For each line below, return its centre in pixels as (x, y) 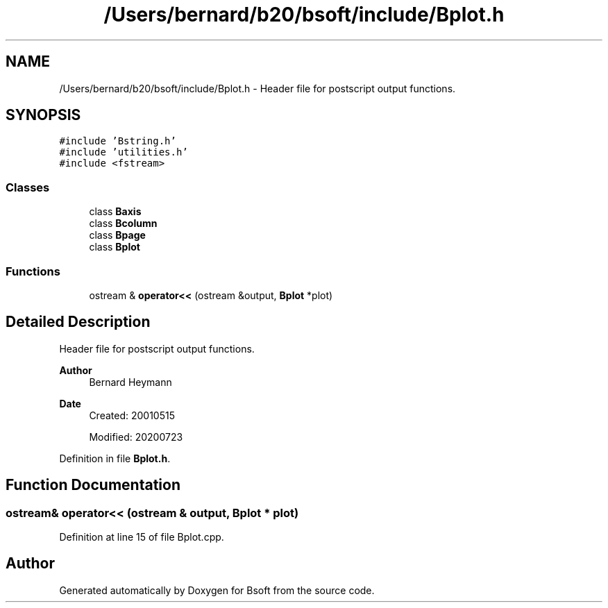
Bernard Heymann (130, 382)
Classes (28, 187)
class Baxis (115, 212)
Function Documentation (93, 485)
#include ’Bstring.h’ (118, 141)
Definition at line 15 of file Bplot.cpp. (142, 537)
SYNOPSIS (43, 115)
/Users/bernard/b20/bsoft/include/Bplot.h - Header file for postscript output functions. (257, 88)
